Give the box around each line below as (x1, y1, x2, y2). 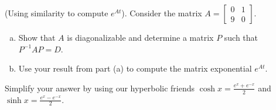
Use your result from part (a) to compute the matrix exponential (18, 62, 252, 74)
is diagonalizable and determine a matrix (67, 31, 214, 43)
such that (224, 31, 258, 43)
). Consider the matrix (121, 7, 202, 19)
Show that (18, 31, 56, 43)
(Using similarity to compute (5, 7, 108, 19)
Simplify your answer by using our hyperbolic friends (5, 81, 195, 94)
